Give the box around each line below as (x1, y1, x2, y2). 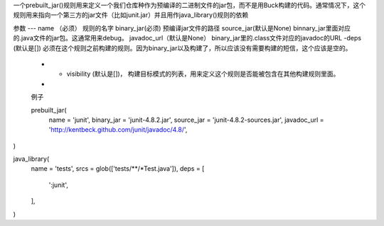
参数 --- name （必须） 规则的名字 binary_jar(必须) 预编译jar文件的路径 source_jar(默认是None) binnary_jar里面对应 (13, 23, 351, 32)
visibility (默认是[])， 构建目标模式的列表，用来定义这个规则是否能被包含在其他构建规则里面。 (66, 69, 340, 78)
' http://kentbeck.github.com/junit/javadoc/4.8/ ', (48, 125, 188, 134)
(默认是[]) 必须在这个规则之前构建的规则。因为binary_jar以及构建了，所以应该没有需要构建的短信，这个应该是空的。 (13, 43, 352, 52)
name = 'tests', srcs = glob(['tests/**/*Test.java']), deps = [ (31, 164, 205, 173)
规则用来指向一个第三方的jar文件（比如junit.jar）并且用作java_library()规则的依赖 (13, 11, 249, 19)
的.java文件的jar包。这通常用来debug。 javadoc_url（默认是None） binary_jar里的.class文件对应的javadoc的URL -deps (13, 34, 362, 43)
